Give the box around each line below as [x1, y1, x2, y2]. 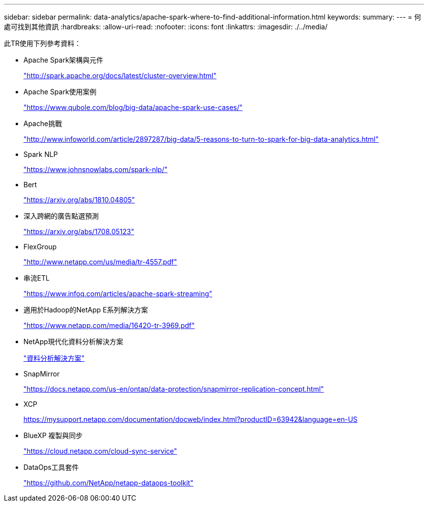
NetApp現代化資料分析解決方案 [23, 337, 124, 346]
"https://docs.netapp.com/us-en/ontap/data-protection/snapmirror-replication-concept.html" [23, 385, 324, 393]
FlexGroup [23, 242, 57, 251]
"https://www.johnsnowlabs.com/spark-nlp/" [23, 165, 168, 174]
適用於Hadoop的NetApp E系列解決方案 [23, 306, 148, 314]
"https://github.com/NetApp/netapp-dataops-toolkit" [23, 479, 193, 487]
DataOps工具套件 [23, 463, 79, 471]
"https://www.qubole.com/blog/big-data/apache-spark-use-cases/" [23, 103, 243, 111]
